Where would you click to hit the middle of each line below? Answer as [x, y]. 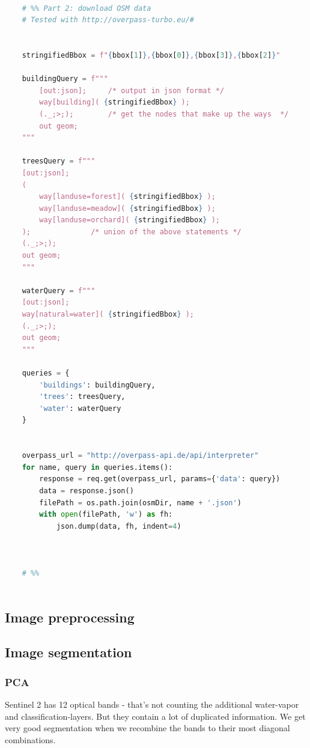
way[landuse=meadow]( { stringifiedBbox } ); [127, 208]
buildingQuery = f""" [65, 79]
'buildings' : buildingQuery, [97, 385]
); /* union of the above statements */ [132, 232]
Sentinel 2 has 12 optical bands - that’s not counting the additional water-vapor [152, 704]
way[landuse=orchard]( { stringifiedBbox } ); [129, 220]
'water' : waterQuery [80, 408]
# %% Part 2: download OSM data [87, 8]
